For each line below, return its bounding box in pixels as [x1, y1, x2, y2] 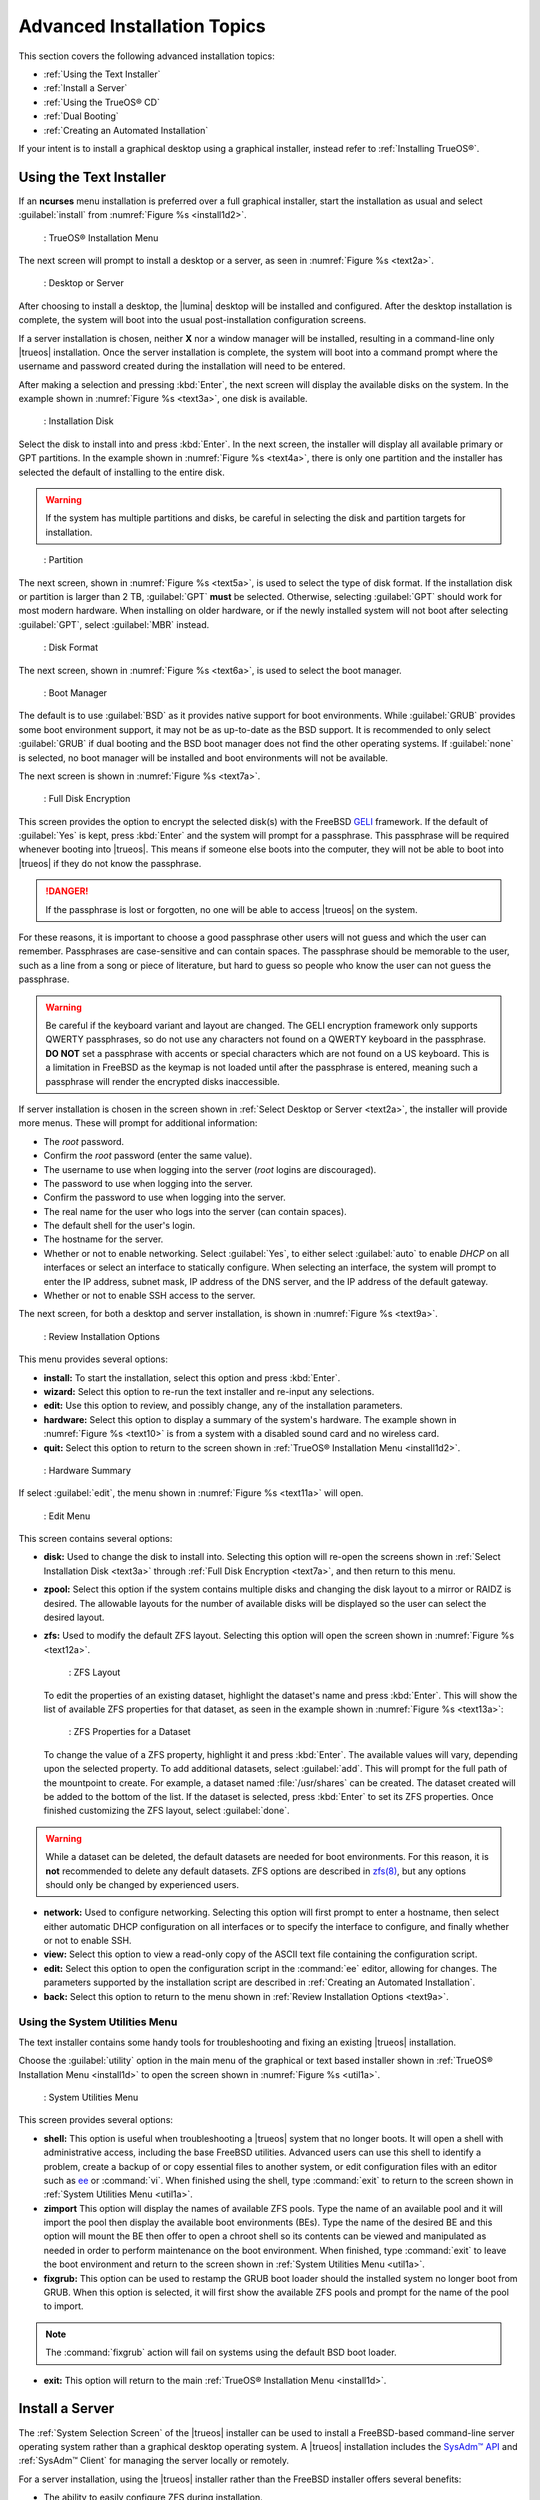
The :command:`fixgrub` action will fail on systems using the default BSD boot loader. [45, 2346, 397, 2359]
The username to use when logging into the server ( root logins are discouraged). [43, 1163, 377, 1175]
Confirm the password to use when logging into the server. [43, 1191, 287, 1204]
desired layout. [43, 1611, 105, 1624]
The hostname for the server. [43, 1233, 164, 1245]
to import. [43, 2300, 84, 2312]
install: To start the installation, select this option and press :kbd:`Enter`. [43, 1371, 341, 1384]
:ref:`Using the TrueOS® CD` [43, 96, 160, 108]
